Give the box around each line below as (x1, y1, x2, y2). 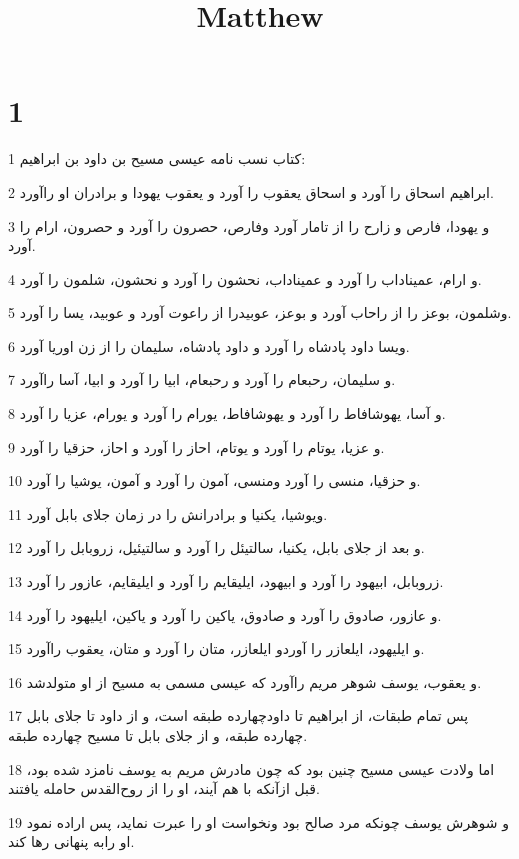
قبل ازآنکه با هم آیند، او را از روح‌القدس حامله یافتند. (8, 778, 320, 799)
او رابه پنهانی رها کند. (8, 831, 135, 852)
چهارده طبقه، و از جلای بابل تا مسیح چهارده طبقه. (8, 725, 308, 745)
